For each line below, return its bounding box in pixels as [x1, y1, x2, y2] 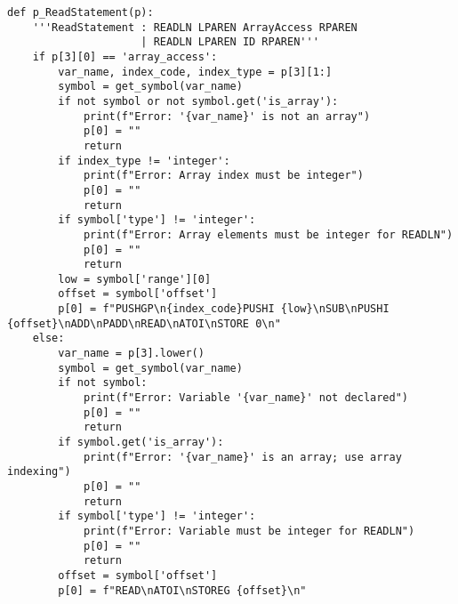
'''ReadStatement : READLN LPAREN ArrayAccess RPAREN [32, 20, 358, 34]
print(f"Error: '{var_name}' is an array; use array [83, 450, 402, 463]
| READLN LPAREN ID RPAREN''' [141, 36, 319, 49]
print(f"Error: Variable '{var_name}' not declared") [83, 391, 409, 405]
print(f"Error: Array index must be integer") [83, 169, 364, 182]
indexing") [7, 465, 71, 479]
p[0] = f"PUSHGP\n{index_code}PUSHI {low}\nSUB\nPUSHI [58, 302, 390, 316]
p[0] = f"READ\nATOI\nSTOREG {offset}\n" [58, 584, 307, 597]
